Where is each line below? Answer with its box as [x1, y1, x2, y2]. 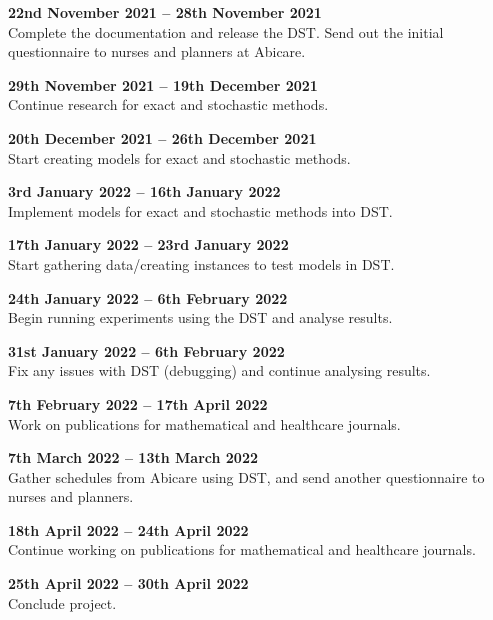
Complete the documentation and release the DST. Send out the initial [8, 21, 444, 42]
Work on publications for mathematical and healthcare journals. [8, 413, 401, 434]
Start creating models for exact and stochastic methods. [8, 147, 351, 168]
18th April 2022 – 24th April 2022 [8, 519, 249, 540]
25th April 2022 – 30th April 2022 [8, 573, 249, 594]
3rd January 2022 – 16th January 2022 [8, 181, 281, 202]
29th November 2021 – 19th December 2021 [8, 74, 318, 95]
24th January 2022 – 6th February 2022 [8, 287, 288, 308]
